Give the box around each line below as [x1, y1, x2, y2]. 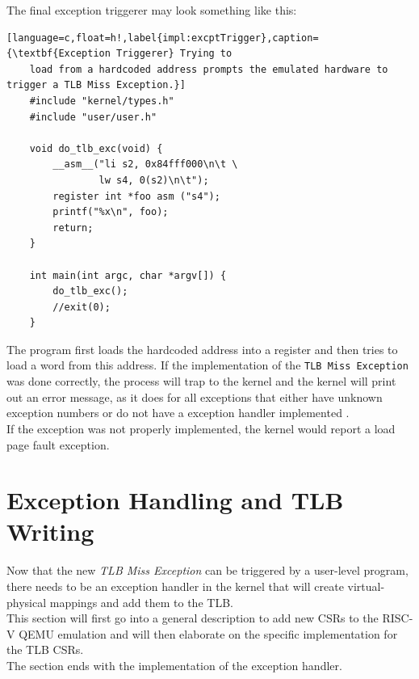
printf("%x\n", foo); [52, 206, 169, 218]
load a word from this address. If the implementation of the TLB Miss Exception [6, 356, 409, 373]
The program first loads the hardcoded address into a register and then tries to [6, 340, 398, 357]
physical [6, 593, 47, 610]
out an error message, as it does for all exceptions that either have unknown [6, 388, 383, 405]
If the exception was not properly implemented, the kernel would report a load [6, 420, 396, 436]
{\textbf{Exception [6, 48, 111, 60]
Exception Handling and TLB [6, 483, 344, 517]
